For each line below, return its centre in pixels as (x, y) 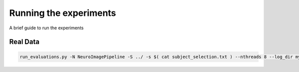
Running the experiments (63, 13)
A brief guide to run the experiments (47, 28)
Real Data (24, 42)
